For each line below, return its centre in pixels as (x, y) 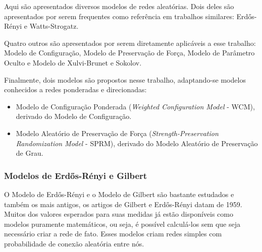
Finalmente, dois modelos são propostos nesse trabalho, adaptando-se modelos (125, 79)
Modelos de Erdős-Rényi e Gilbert (76, 175)
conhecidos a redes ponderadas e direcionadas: (75, 89)
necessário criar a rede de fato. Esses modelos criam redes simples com (113, 234)
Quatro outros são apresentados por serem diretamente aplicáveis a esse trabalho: (130, 43)
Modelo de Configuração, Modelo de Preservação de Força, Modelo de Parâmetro (129, 53)
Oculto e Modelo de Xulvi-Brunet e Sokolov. (73, 62)
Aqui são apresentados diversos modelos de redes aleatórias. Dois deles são (119, 6)
